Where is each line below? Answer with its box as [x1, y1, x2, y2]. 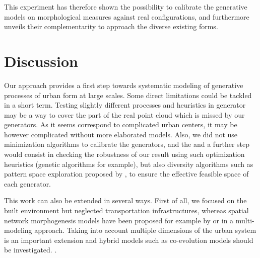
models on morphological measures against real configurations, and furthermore [4, 11, 249, 22]
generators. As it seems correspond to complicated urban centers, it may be [4, 119, 237, 130]
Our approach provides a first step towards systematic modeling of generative [4, 79, 243, 90]
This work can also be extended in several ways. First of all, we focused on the [4, 195, 247, 206]
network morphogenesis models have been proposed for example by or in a [4, 215, 234, 225]
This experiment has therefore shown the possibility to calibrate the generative [4, 2, 247, 12]
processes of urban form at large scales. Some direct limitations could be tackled [4, 90, 252, 100]
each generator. [4, 178, 51, 189]
